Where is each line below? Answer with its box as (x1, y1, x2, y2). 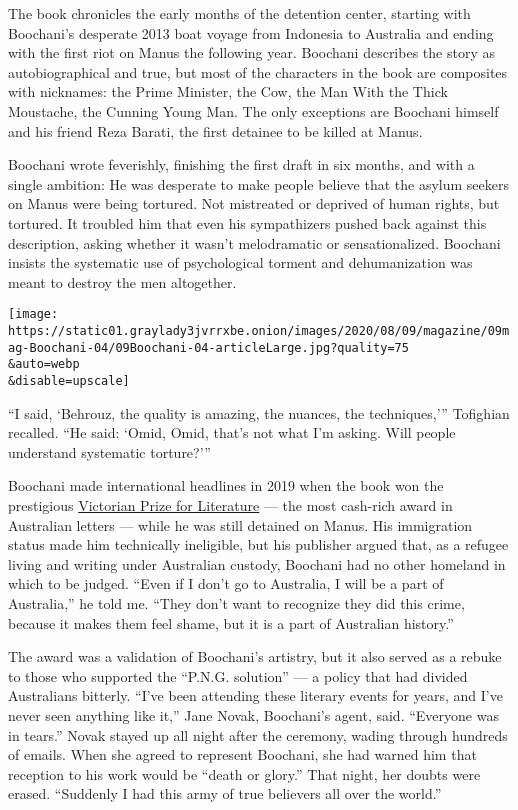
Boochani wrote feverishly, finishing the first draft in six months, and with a (8, 154, 475, 175)
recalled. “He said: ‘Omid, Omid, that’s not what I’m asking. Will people (8, 422, 456, 443)
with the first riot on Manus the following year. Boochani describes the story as (8, 42, 495, 63)
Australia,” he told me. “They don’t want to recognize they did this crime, (8, 592, 465, 613)
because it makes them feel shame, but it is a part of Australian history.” (8, 612, 454, 633)
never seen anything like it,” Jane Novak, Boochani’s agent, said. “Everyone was (8, 704, 499, 725)
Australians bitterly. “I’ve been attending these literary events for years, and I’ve (8, 685, 503, 706)
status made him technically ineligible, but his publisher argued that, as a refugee (8, 534, 509, 555)
